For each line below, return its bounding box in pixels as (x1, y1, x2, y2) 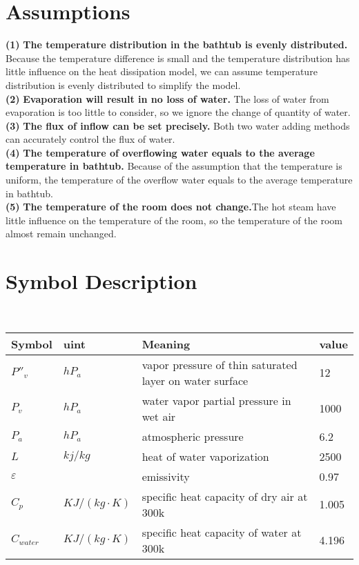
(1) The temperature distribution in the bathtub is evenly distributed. (6, 37, 348, 52)
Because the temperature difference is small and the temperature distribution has (6, 50, 350, 65)
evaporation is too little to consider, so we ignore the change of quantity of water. (6, 105, 351, 119)
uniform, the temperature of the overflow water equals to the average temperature (6, 172, 353, 187)
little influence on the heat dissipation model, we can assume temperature (6, 64, 318, 79)
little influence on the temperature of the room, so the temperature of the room (6, 212, 342, 227)
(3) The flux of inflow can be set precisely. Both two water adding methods (6, 118, 350, 132)
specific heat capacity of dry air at (142, 488, 308, 504)
